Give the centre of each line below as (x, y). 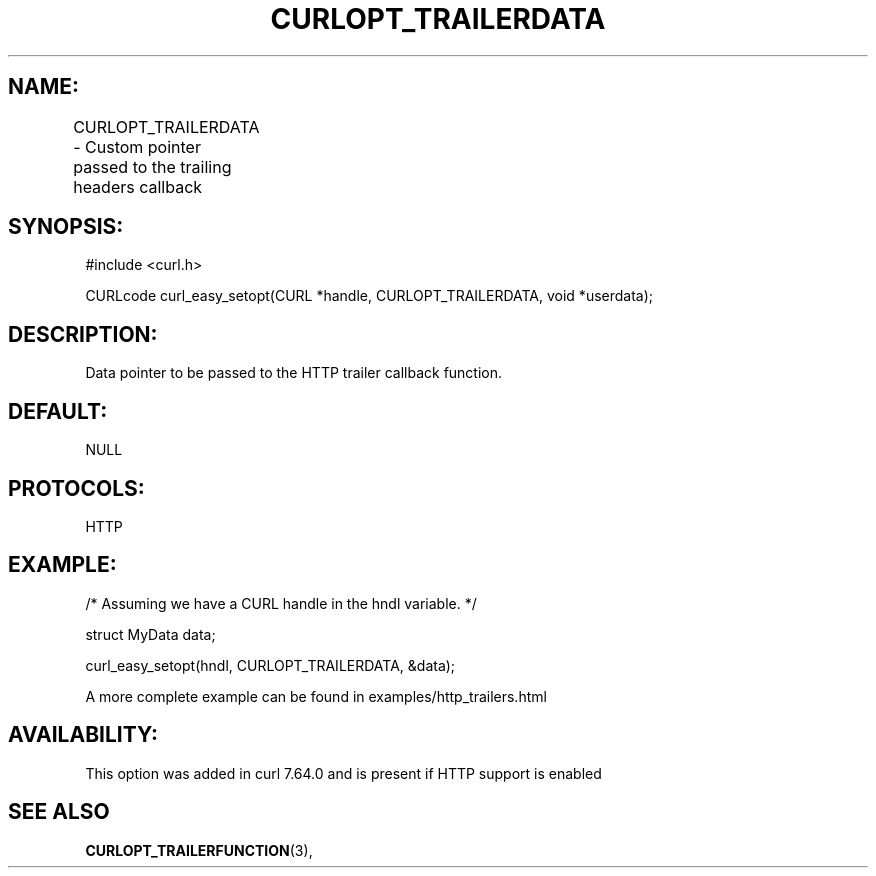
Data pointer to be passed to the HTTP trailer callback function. (294, 373)
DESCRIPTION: (83, 334)
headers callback (138, 186)
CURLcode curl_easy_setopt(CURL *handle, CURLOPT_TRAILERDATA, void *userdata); (369, 296)
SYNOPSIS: (66, 227)
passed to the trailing (152, 166)
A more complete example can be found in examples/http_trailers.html (316, 696)
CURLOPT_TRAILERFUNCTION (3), (199, 850)
